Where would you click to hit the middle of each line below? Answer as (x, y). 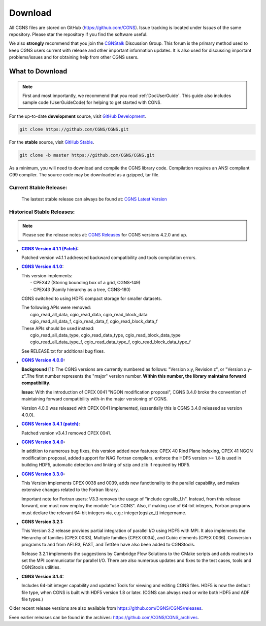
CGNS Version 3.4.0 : (43, 442)
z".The (28, 376)
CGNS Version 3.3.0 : (43, 474)
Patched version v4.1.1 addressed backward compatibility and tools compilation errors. (109, 258)
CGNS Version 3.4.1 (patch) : (51, 424)
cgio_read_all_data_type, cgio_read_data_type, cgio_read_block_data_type (105, 335)
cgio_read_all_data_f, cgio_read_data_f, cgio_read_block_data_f (94, 321)
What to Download (38, 71)
